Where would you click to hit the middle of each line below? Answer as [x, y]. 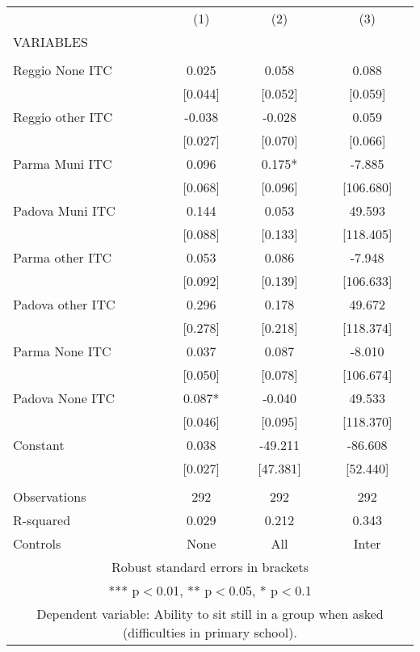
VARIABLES [50, 42]
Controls [37, 543]
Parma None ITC [62, 351]
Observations [50, 496]
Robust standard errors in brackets [210, 567]
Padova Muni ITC [64, 210]
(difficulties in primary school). [210, 632]
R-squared [42, 520]
